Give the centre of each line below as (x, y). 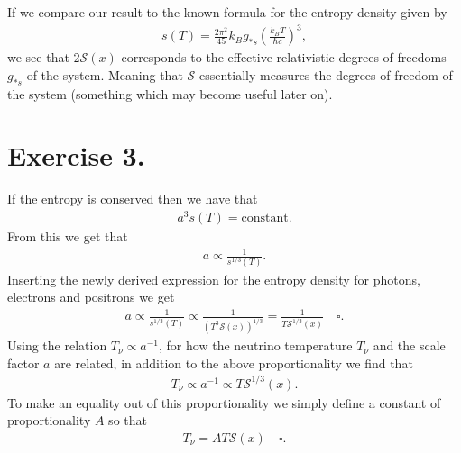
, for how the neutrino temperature (256, 345)
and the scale (409, 345)
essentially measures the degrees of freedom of (326, 74)
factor (23, 362)
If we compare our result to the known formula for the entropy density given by (227, 12)
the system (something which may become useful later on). (170, 93)
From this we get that (68, 236)
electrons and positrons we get (91, 297)
